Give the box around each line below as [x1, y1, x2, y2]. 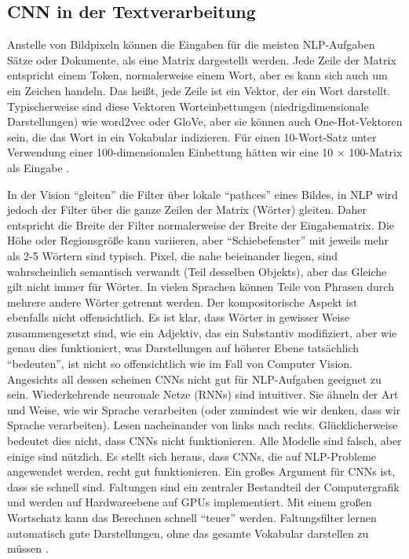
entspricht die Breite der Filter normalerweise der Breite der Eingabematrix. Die [7, 216, 395, 233]
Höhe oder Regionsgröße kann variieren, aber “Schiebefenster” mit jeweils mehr [7, 232, 389, 248]
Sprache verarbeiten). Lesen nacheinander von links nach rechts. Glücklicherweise [7, 417, 398, 433]
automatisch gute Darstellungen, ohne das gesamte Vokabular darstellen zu [7, 524, 369, 541]
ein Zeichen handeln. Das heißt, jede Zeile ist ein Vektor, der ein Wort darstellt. [7, 82, 391, 98]
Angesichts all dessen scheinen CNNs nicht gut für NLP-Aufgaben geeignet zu [7, 370, 382, 387]
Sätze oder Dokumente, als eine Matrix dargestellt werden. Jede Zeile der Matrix [7, 51, 396, 68]
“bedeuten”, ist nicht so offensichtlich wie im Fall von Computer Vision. [7, 355, 352, 372]
